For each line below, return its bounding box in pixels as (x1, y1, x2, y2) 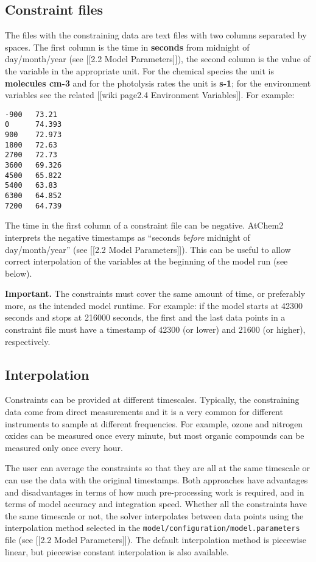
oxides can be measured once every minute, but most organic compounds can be (5, 429, 304, 442)
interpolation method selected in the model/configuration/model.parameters (5, 521, 300, 534)
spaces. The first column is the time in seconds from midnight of (5, 40, 250, 53)
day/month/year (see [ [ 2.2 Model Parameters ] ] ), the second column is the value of (5, 52, 311, 65)
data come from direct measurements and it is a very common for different (5, 405, 283, 418)
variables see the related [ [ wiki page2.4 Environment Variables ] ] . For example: (5, 88, 295, 101)
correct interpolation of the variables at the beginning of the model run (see (5, 255, 288, 268)
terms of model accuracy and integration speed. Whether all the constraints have (5, 497, 307, 510)
